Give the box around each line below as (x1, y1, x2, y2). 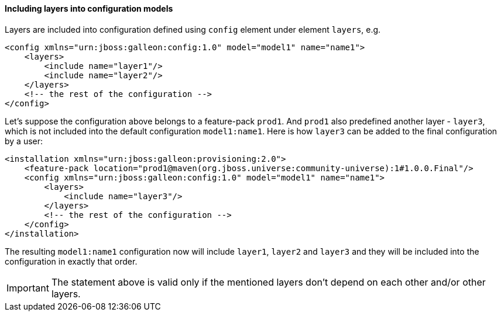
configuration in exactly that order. (5, 256, 138, 266)
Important (6, 282, 49, 294)
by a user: (5, 136, 43, 146)
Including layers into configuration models (5, 4, 173, 13)
